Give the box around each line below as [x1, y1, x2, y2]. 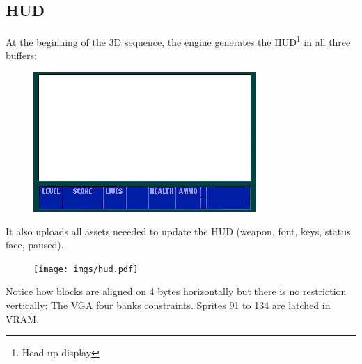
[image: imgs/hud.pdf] [33, 264, 139, 274]
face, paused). [6, 237, 64, 252]
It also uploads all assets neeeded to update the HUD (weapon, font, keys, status [6, 223, 351, 238]
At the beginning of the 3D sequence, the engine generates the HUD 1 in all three [6, 33, 351, 49]
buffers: [6, 48, 37, 63]
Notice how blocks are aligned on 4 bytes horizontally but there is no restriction [6, 284, 347, 299]
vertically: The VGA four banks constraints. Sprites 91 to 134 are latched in [6, 298, 331, 312]
